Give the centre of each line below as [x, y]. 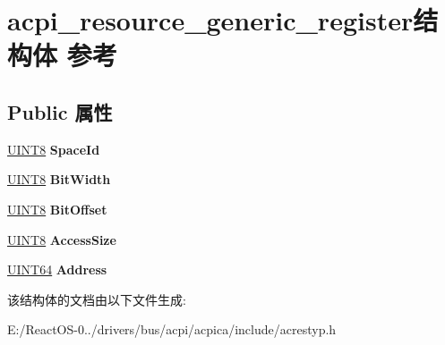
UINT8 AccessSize [62, 239]
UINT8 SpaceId [54, 149]
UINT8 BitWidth [59, 179]
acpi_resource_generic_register [210, 20]
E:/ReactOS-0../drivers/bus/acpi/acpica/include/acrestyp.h [172, 329]
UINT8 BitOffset [57, 209]
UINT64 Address [57, 269]
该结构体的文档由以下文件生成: [97, 299]
